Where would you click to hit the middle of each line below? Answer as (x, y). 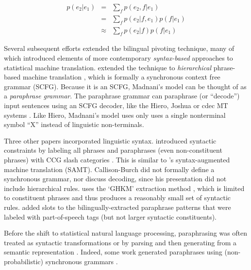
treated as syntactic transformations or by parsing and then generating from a (120, 242)
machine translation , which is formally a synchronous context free (121, 77)
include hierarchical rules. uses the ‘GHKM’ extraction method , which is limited (124, 188)
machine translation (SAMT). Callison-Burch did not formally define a (109, 169)
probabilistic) (24, 261)
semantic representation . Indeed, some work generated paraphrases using (113, 252)
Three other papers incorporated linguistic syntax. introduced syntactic (110, 140)
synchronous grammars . (82, 261)
